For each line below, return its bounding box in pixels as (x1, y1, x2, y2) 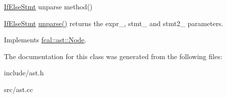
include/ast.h (4, 67, 44, 78)
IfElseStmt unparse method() (4, 1, 93, 11)
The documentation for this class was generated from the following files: (4, 51, 223, 61)
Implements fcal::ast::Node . (4, 34, 87, 45)
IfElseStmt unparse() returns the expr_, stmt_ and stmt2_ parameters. (4, 18, 224, 28)
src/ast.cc (4, 84, 33, 94)
